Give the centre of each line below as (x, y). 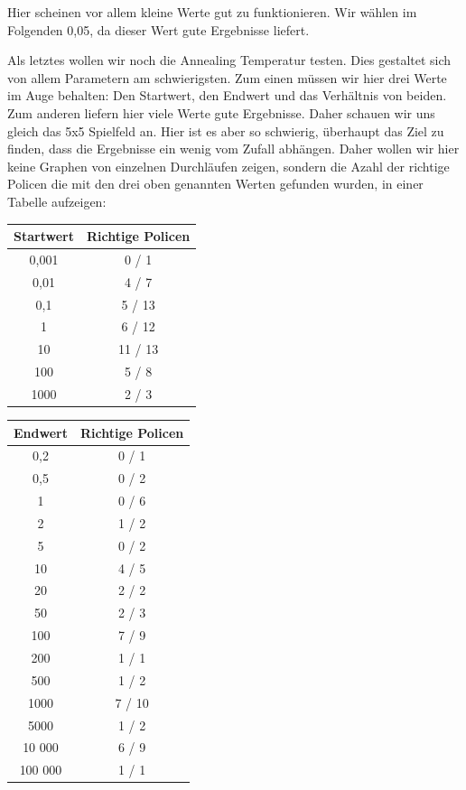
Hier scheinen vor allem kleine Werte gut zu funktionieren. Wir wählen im (212, 12)
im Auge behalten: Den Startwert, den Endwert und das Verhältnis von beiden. (227, 95)
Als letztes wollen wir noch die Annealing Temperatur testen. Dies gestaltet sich (229, 60)
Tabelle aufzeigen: (57, 201)
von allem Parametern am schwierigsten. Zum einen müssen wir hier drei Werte (227, 77)
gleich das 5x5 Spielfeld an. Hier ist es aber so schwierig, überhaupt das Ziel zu (226, 130)
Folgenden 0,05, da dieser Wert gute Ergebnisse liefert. (158, 29)
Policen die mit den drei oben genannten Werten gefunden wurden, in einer (215, 184)
